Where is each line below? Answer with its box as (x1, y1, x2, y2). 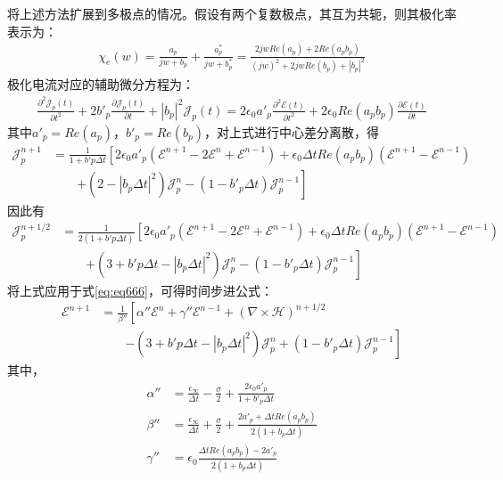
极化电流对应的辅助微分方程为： (7, 75, 194, 94)
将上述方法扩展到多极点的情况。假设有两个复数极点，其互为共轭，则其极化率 (7, 4, 457, 22)
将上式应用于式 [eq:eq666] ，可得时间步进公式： (7, 281, 273, 299)
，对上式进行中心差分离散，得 (204, 122, 380, 141)
